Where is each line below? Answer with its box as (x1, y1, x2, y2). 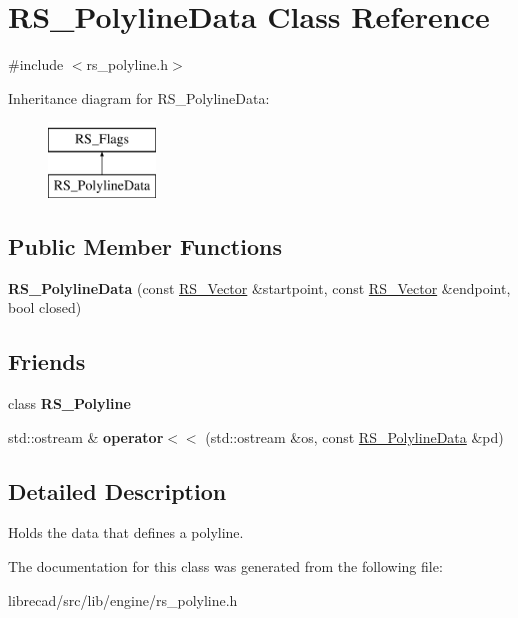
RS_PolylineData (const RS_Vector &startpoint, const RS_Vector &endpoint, (8, 277, 511, 298)
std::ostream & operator (8, 426, 164, 447)
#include (8, 54, 64, 75)
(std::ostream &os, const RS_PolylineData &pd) (205, 426, 504, 447)
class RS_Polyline (8, 393, 131, 414)
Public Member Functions (8, 230, 282, 261)
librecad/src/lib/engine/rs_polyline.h (8, 589, 238, 610)
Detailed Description (8, 475, 227, 506)
